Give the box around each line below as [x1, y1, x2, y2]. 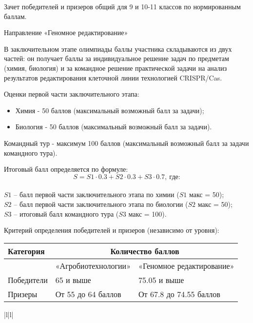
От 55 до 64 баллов [55, 288, 121, 300]
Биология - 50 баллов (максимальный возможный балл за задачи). [15, 121, 212, 132]
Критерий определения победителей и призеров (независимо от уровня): [4, 225, 219, 235]
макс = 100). [128, 208, 167, 219]
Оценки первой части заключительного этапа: [4, 89, 139, 99]
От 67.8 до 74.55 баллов [138, 288, 220, 300]
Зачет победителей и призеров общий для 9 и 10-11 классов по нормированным [4, 1, 241, 11]
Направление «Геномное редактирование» [4, 27, 128, 38]
